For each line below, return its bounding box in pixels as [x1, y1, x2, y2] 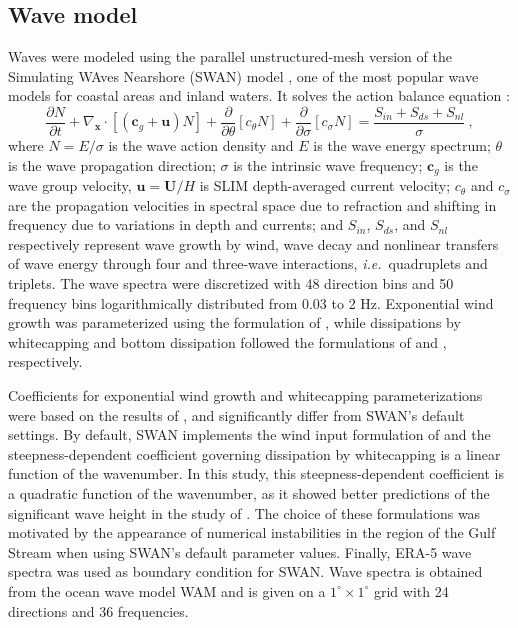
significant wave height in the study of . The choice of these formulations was [8, 502, 481, 523]
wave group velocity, [8, 175, 132, 196]
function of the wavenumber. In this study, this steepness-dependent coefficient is [8, 463, 505, 484]
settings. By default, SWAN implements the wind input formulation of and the [8, 424, 491, 445]
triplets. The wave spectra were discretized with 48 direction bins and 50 [8, 273, 454, 294]
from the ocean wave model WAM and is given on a [8, 580, 326, 601]
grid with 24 [373, 580, 449, 601]
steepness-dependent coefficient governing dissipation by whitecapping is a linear [8, 443, 501, 464]
